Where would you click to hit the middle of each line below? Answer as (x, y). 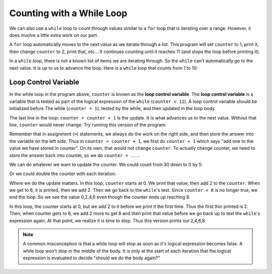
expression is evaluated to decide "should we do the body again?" (92, 258)
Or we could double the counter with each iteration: (63, 174)
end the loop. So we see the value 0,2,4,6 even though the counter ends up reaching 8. (100, 197)
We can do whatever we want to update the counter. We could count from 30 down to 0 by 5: (106, 165)
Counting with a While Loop (68, 13)
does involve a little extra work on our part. (54, 35)
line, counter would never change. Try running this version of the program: (88, 125)
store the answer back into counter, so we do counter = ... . (75, 155)
